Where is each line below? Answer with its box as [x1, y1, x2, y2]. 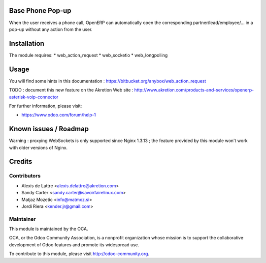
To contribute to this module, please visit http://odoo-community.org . [9, 251, 150, 257]
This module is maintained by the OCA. [9, 226, 88, 232]
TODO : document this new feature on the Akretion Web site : [9, 87, 133, 93]
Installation [9, 39, 44, 48]
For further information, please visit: [9, 103, 82, 109]
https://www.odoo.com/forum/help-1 [21, 112, 96, 118]
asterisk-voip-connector [9, 94, 59, 100]
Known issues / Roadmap [9, 125, 89, 133]
